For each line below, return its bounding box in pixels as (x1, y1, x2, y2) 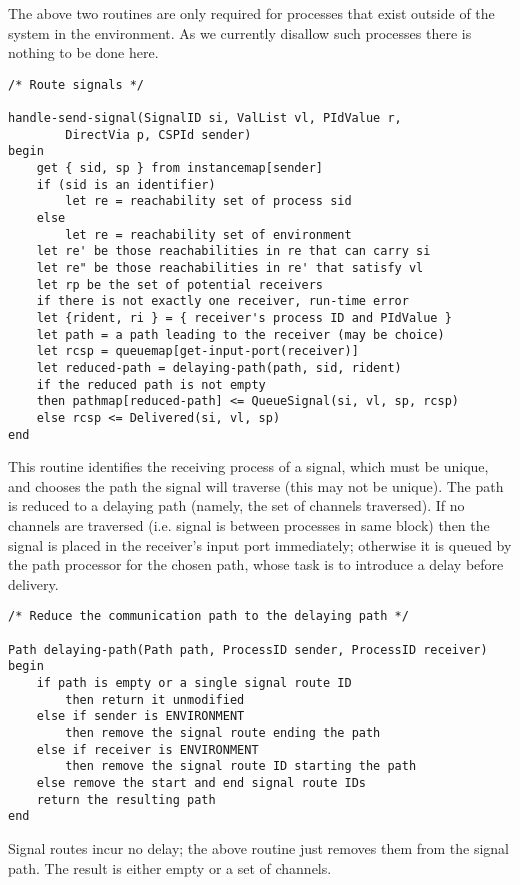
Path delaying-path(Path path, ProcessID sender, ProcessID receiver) (8, 642, 488, 657)
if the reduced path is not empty (36, 377, 266, 392)
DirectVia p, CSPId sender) (65, 127, 252, 142)
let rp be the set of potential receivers (36, 277, 323, 292)
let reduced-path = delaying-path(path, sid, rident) (36, 360, 402, 375)
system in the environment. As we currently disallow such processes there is (8, 22, 472, 43)
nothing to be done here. (8, 42, 159, 63)
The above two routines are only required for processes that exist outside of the (8, 3, 495, 23)
